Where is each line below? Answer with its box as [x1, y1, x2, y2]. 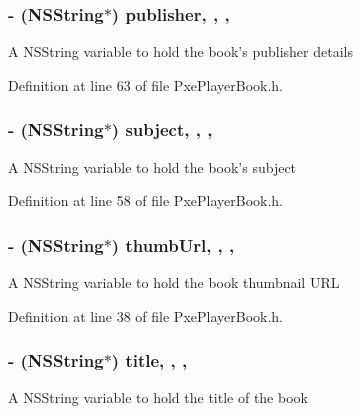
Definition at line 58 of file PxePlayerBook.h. [8, 190, 284, 211]
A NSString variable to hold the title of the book [8, 387, 308, 408]
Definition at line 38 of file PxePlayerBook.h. [8, 305, 284, 326]
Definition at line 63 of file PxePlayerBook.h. [8, 74, 284, 95]
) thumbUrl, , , [111, 232, 235, 257]
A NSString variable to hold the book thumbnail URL [8, 272, 340, 293]
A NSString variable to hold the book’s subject [8, 156, 297, 177]
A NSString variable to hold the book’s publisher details [8, 41, 353, 62]
